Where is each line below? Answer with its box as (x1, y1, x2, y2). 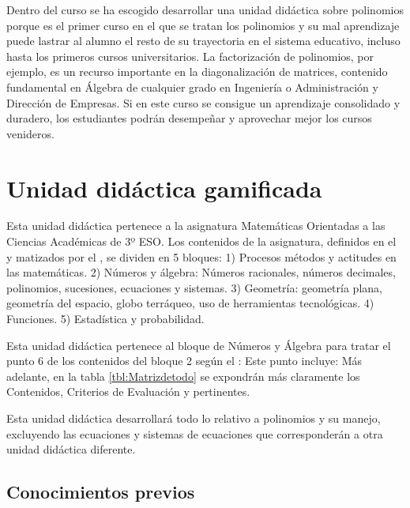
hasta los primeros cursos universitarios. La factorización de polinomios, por (6, 47, 374, 64)
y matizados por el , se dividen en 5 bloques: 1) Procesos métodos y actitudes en (6, 248, 397, 265)
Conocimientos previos (6, 480, 195, 504)
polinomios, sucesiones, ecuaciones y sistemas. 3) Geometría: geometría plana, (6, 279, 382, 295)
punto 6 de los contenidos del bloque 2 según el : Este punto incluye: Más (6, 352, 363, 369)
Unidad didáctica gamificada (6, 171, 322, 204)
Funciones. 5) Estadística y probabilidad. (6, 310, 205, 327)
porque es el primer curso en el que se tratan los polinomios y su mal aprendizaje (6, 17, 400, 33)
